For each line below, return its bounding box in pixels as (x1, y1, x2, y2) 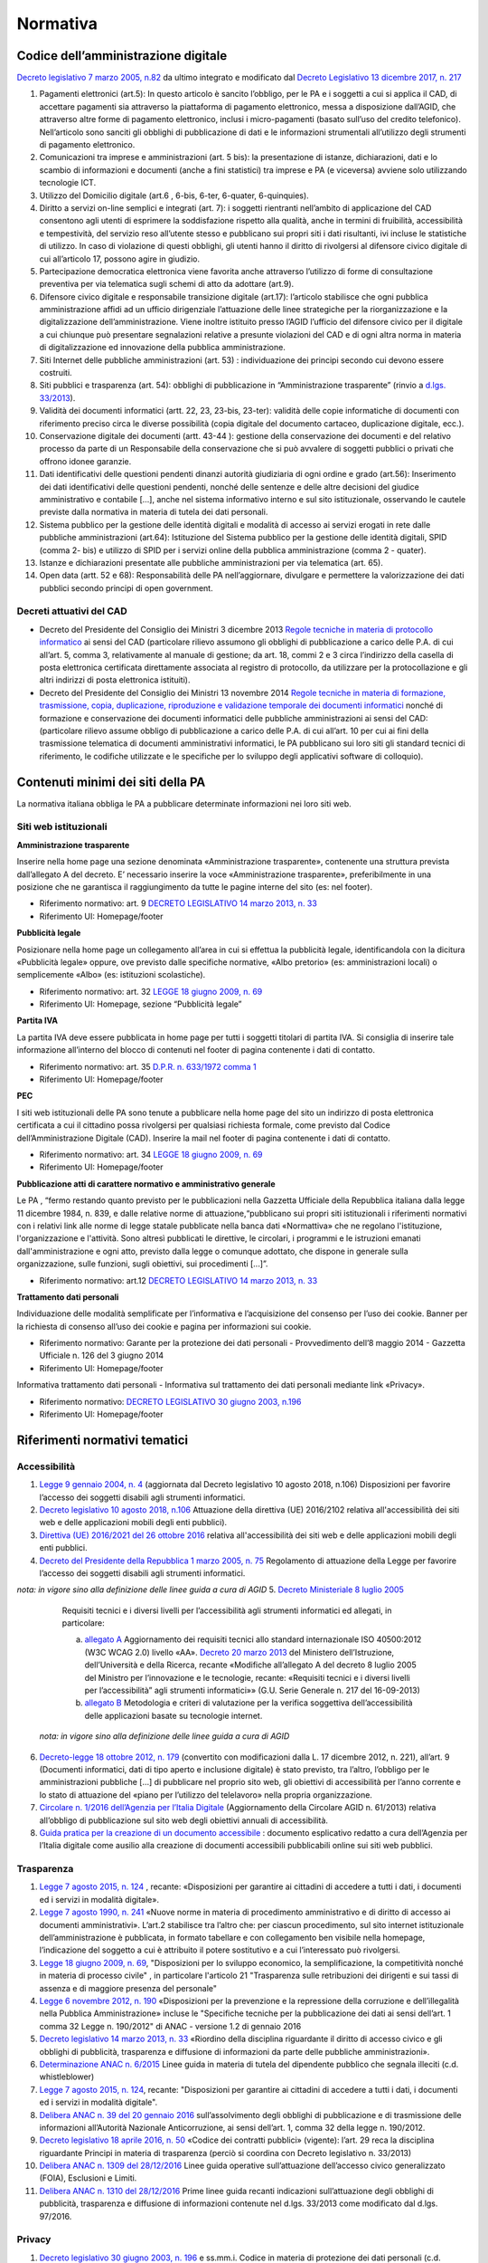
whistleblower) (39, 2071, 95, 2082)
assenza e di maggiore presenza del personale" (39, 1982, 217, 1993)
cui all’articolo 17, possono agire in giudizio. (39, 253, 201, 264)
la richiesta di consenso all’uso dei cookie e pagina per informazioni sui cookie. (16, 1321, 312, 1332)
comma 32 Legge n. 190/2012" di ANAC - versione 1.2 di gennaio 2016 (39, 2020, 302, 2031)
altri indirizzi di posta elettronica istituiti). (39, 674, 191, 685)
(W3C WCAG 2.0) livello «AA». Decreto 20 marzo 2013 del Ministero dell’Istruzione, (84, 1647, 395, 1657)
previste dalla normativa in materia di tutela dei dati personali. (39, 507, 268, 518)
